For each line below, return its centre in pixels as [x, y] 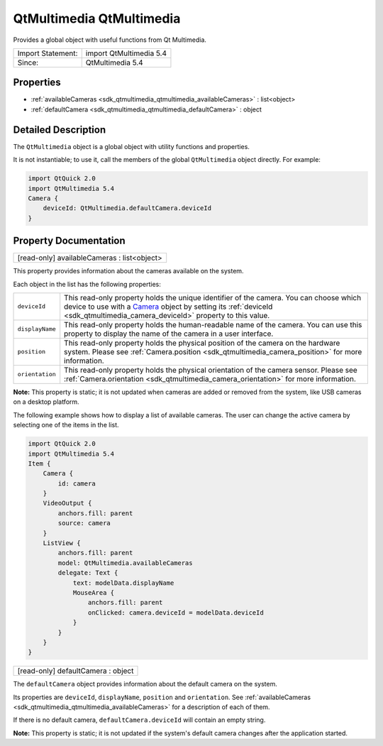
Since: [28, 62]
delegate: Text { [88, 573]
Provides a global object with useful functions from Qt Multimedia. [110, 40]
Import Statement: [48, 53]
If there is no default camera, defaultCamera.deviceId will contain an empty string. [139, 720]
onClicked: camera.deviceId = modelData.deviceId [176, 613]
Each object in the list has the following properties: [87, 284]
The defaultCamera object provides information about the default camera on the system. [145, 684]
